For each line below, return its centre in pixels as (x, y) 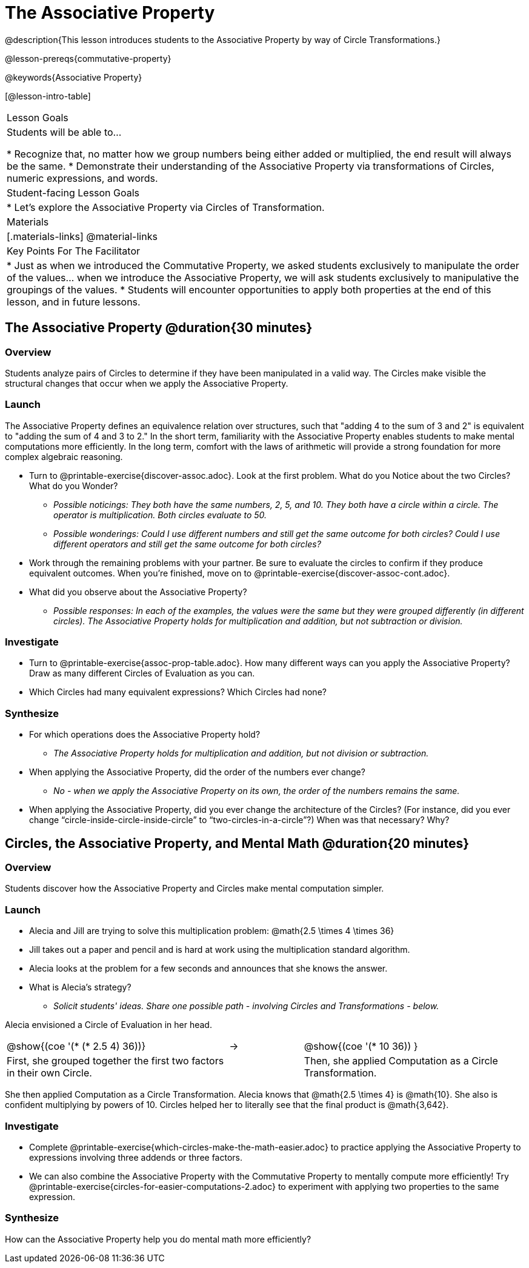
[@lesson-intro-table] (48, 96)
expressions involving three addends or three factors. (136, 1157)
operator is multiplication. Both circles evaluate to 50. (160, 515)
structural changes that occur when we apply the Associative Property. (147, 383)
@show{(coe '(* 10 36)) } (361, 1046)
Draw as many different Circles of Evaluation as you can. (142, 673)
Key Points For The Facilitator (74, 251)
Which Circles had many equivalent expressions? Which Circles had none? (178, 692)
